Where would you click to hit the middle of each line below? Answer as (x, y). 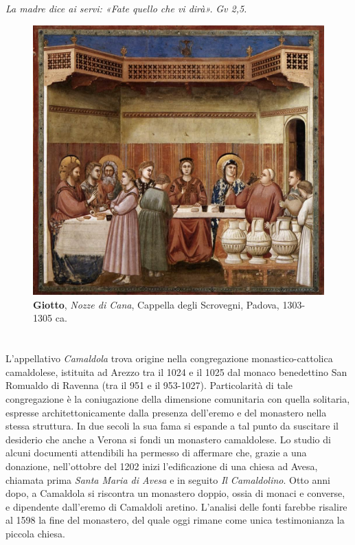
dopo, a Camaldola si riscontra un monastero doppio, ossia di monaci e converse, (175, 493)
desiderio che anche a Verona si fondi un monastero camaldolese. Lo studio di (168, 439)
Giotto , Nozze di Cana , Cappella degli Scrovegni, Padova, (156, 304)
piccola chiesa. (35, 533)
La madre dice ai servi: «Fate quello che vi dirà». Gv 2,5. (126, 8)
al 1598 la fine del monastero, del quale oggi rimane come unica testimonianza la (175, 520)
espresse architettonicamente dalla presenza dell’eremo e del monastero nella (166, 412)
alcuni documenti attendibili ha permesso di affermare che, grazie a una (156, 453)
